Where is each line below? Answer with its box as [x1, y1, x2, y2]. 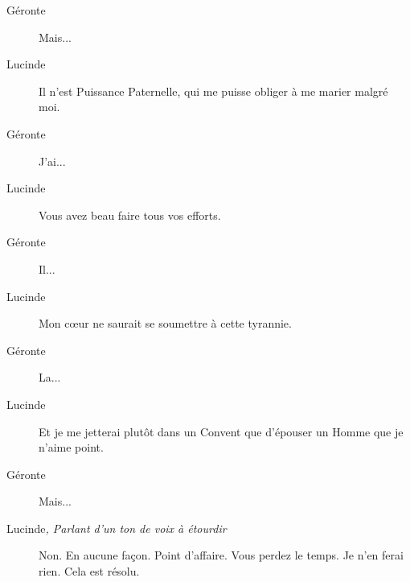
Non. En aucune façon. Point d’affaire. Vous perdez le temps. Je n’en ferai [39, 547, 404, 563]
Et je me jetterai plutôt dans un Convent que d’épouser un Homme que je [39, 423, 404, 440]
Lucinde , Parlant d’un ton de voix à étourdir [6, 519, 227, 536]
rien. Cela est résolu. [39, 563, 140, 580]
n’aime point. [39, 439, 104, 456]
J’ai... [39, 152, 66, 169]
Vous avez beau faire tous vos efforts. [39, 206, 221, 223]
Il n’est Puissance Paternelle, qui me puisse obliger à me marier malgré [39, 82, 388, 99]
